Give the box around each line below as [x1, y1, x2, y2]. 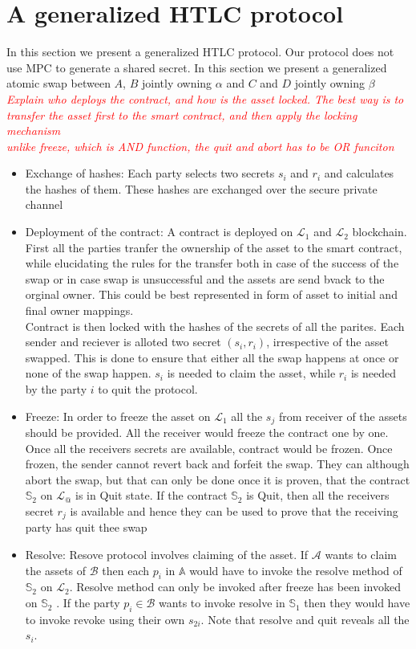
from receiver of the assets [278, 407, 407, 424]
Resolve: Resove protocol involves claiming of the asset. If [25, 546, 309, 563]
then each [102, 561, 150, 578]
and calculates [324, 165, 394, 182]
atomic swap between [6, 75, 111, 92]
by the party [25, 381, 87, 397]
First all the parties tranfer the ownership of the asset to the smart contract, [25, 239, 402, 255]
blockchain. [352, 223, 407, 240]
